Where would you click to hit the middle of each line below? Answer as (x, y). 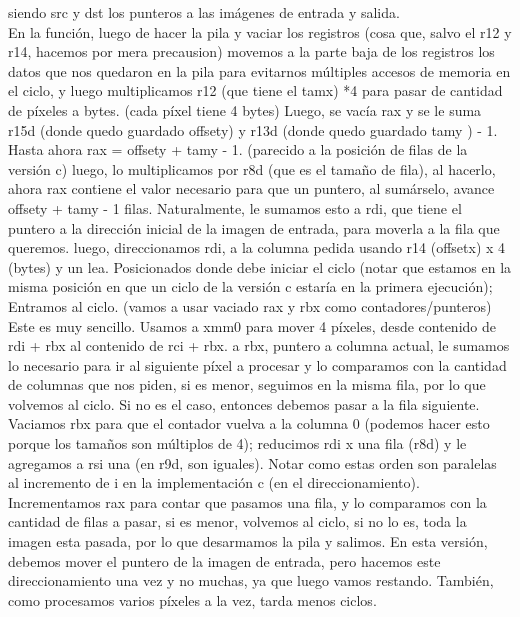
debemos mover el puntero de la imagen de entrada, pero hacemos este (224, 560)
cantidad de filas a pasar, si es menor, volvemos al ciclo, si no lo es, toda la (237, 521)
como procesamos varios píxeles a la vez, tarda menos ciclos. (192, 599)
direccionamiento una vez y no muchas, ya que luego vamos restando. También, (251, 580)
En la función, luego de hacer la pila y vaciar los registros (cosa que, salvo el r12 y (260, 31)
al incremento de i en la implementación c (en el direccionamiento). (214, 482)
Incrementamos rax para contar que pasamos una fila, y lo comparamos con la (247, 501)
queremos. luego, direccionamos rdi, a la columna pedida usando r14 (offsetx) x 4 (257, 247)
